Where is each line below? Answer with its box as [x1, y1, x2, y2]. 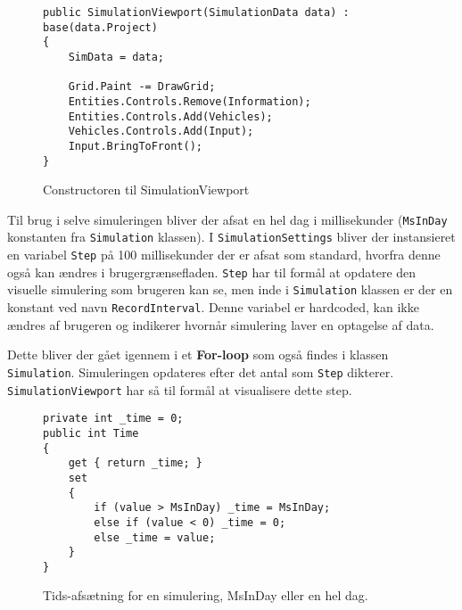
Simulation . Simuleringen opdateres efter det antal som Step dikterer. [7, 362, 394, 381]
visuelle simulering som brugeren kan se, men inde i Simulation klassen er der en [7, 280, 453, 299]
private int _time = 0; [43, 412, 184, 425]
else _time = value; [94, 531, 216, 544]
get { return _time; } [68, 457, 202, 470]
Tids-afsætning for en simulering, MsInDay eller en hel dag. [43, 586, 368, 605]
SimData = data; [68, 50, 165, 63]
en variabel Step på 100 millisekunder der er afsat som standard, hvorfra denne [7, 245, 441, 264]
